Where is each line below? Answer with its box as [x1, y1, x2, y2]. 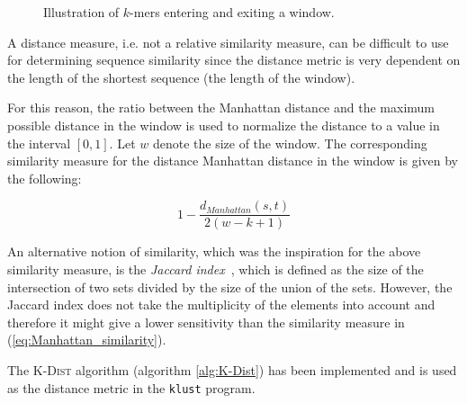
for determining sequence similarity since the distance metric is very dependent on [7, 50, 461, 69]
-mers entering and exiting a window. [130, 3, 335, 21]
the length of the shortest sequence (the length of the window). [7, 67, 355, 86]
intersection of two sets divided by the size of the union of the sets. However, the [7, 277, 453, 296]
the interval [7, 133, 71, 152]
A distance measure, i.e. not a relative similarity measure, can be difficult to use [7, 32, 449, 51]
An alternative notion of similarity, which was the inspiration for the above [7, 242, 421, 261]
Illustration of [43, 3, 120, 21]
